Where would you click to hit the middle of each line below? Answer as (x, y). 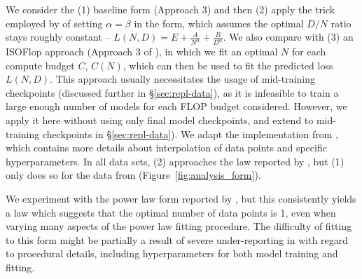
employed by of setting (54, 23)
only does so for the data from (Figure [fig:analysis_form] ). (133, 175)
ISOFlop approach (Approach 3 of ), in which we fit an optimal (142, 52)
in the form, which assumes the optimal (219, 23)
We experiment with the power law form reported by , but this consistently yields (181, 198)
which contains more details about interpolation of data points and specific (166, 148)
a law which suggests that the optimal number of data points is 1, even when (171, 212)
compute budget (40, 65)
